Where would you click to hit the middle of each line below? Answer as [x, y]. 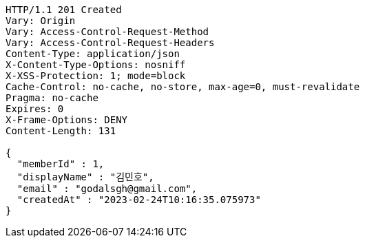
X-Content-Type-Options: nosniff [96, 65]
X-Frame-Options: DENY [67, 120]
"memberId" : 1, [61, 164]
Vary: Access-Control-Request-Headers [110, 43]
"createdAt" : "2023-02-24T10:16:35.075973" [139, 200]
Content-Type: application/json [93, 54]
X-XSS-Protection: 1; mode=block [96, 76]
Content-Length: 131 [61, 131]
